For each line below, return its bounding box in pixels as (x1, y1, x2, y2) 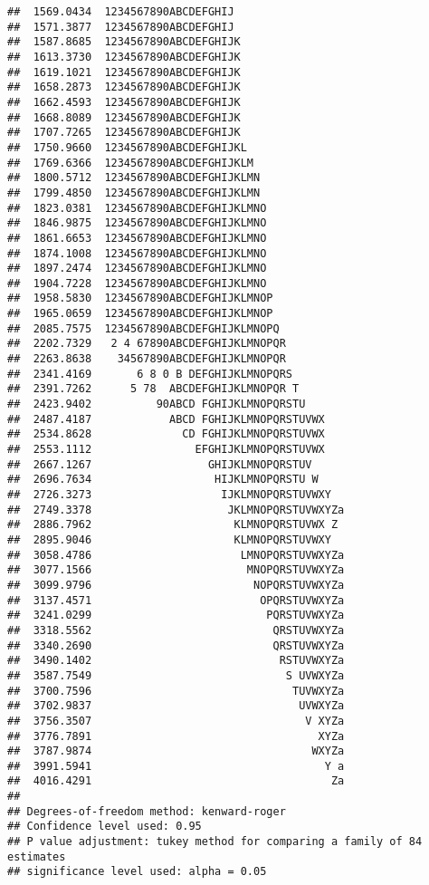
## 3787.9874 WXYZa (7, 745, 345, 758)
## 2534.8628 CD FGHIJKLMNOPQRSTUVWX (7, 428, 325, 441)
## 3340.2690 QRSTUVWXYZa (7, 639, 345, 652)
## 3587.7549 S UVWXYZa (7, 669, 345, 682)
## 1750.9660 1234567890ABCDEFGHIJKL (7, 140, 247, 154)
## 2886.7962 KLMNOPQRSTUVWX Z (7, 518, 338, 532)
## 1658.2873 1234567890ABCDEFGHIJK (7, 81, 241, 94)
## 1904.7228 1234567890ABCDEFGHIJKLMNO (7, 276, 267, 290)
